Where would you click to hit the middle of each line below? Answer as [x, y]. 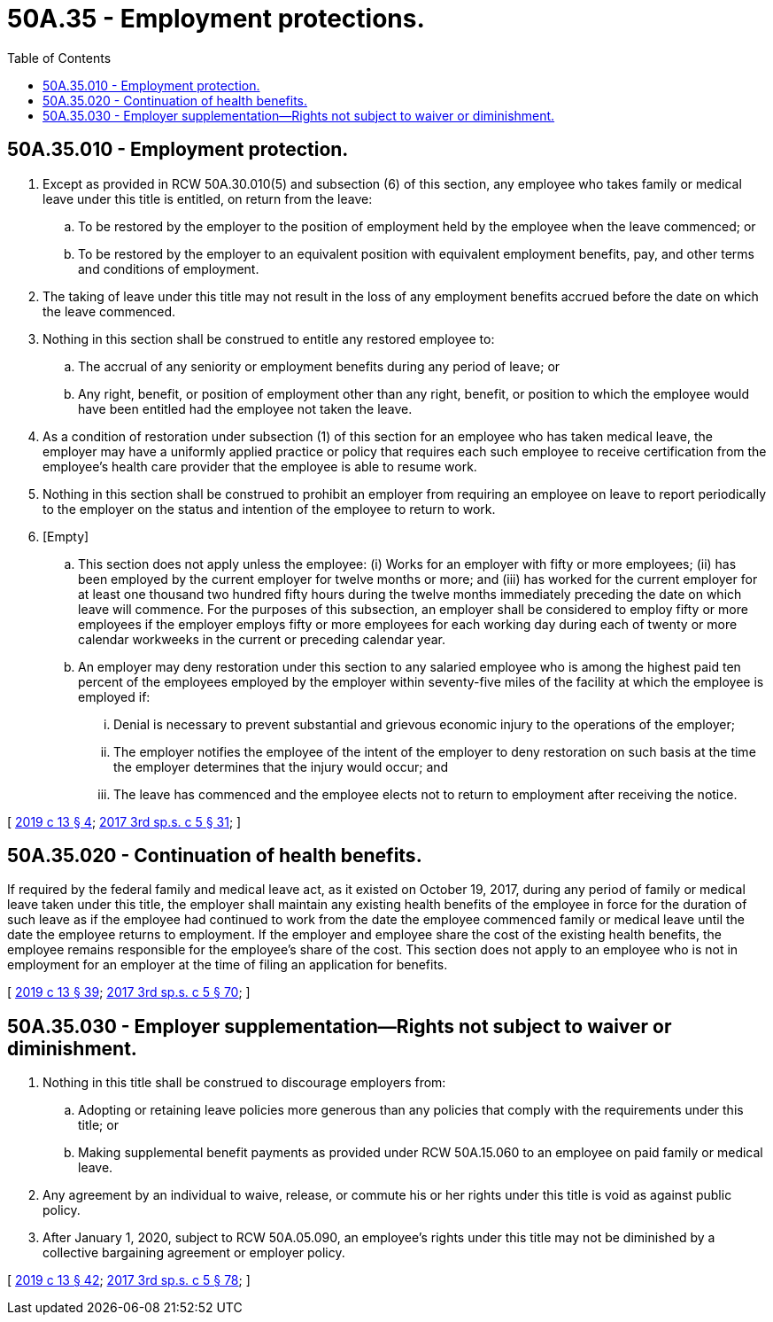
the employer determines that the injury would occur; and [281, 766]
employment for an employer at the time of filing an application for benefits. [228, 965]
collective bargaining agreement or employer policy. [194, 1253]
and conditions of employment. [169, 268]
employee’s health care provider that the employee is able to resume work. [260, 466]
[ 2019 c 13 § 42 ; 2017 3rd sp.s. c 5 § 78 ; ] [129, 1280]
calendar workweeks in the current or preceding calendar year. [262, 639]
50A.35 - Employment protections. [216, 19]
